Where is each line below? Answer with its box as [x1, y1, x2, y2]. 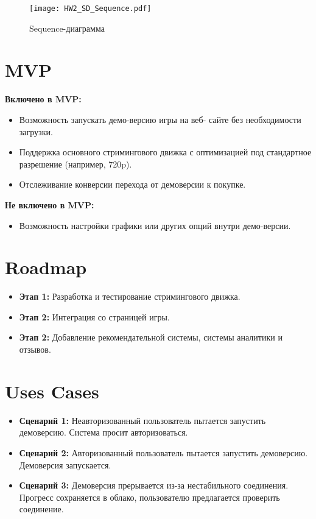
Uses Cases [5, 378, 99, 403]
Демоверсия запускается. [19, 458, 111, 471]
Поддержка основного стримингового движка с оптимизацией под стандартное [19, 146, 312, 158]
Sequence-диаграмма [29, 21, 105, 34]
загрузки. [19, 125, 53, 138]
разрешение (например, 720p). [19, 157, 132, 170]
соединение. [19, 503, 64, 515]
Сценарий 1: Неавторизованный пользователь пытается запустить [19, 414, 266, 426]
